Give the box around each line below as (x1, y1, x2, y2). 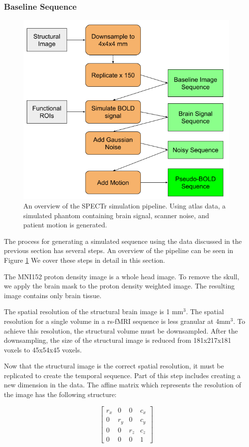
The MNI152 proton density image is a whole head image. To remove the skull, (4, 271, 239, 281)
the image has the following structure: (4, 389, 117, 399)
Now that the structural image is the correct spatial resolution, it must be (4, 361, 224, 371)
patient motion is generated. (23, 220, 107, 230)
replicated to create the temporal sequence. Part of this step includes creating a (4, 370, 241, 380)
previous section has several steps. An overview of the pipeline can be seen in (4, 245, 233, 255)
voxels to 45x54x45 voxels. (4, 344, 82, 354)
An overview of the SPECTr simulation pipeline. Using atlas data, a (23, 200, 226, 210)
